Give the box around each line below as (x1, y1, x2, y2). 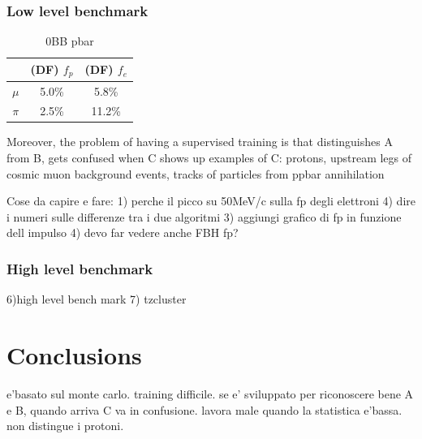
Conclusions (6, 338, 142, 372)
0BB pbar (45, 32, 94, 49)
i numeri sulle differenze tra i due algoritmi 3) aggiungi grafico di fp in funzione (6, 208, 402, 225)
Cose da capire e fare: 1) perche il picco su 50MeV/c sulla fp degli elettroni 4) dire (6, 192, 416, 209)
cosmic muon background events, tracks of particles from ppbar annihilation (6, 165, 385, 182)
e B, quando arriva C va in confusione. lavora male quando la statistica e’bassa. (6, 401, 403, 418)
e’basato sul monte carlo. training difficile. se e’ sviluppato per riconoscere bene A (6, 385, 414, 402)
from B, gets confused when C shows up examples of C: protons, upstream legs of (6, 149, 412, 166)
